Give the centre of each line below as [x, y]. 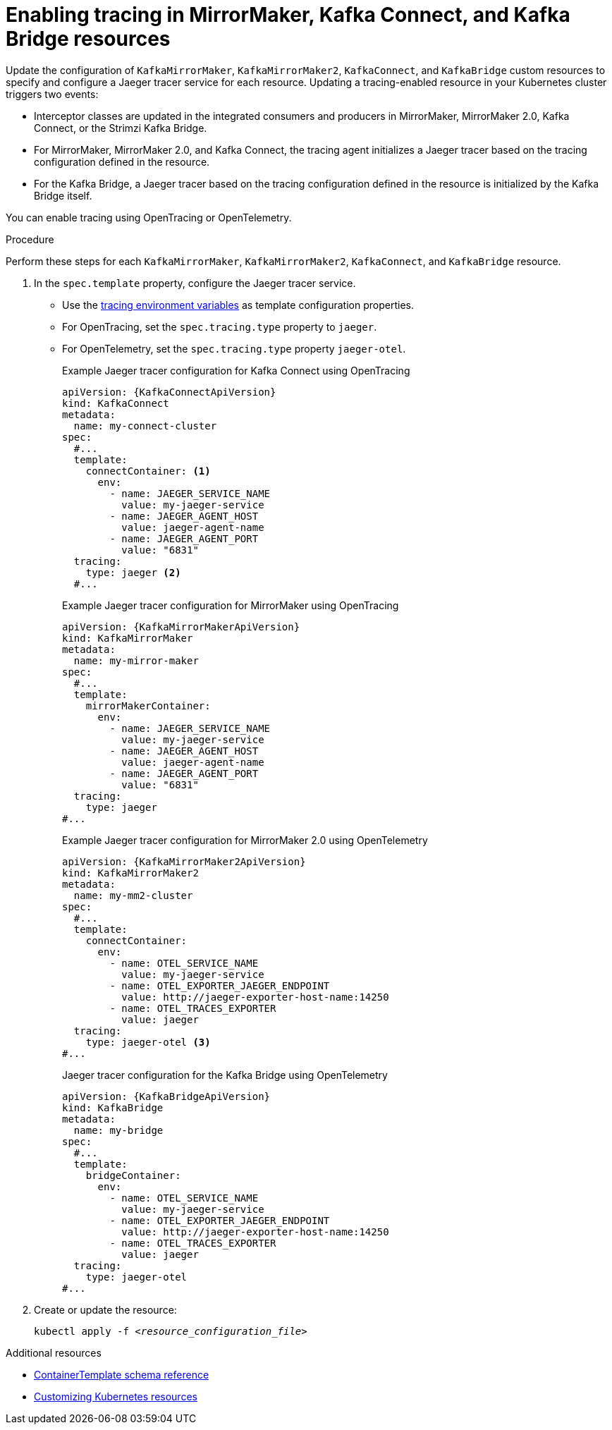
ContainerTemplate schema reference [122, 1374]
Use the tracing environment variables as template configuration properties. [238, 305]
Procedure [30, 239]
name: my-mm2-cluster [133, 895]
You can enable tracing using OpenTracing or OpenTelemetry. [149, 217]
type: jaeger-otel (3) [148, 1042]
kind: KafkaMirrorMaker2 [130, 873]
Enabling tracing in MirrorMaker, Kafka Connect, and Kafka [288, 15]
